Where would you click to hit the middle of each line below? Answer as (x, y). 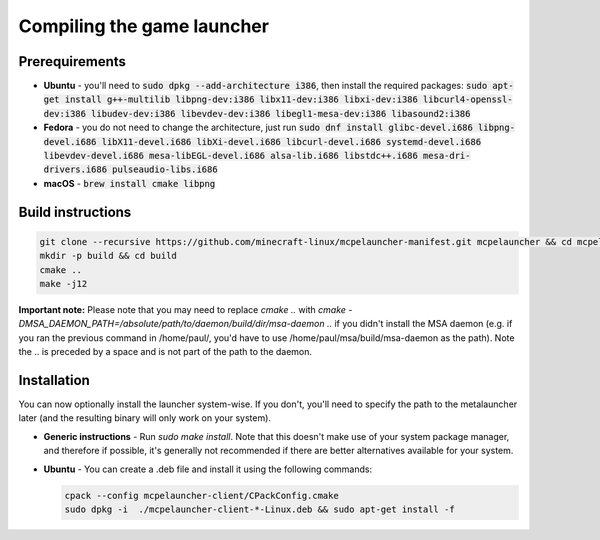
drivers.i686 (75, 169)
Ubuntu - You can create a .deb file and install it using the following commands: (208, 469)
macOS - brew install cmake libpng (129, 183)
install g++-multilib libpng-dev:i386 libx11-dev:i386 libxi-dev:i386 (241, 99)
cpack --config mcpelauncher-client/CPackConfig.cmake (201, 495)
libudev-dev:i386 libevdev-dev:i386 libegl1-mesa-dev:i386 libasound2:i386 (280, 113)
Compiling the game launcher (144, 26)
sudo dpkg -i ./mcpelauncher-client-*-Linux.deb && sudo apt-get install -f (259, 509)
